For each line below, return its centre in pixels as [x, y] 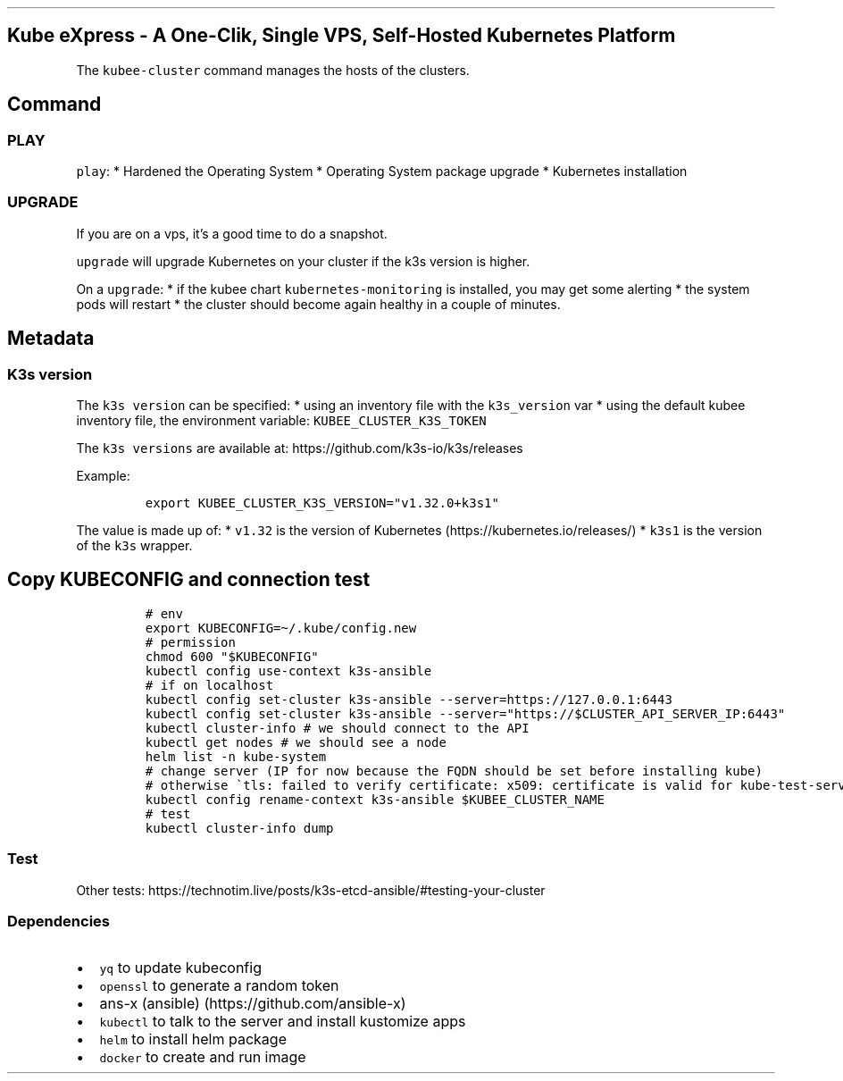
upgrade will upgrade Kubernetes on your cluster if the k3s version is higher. [303, 261]
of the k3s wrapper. [134, 546]
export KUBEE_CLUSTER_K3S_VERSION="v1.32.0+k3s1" [322, 503]
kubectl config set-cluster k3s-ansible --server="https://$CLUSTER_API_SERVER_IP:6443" [465, 713]
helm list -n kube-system [236, 756]
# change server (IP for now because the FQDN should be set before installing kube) [454, 771]
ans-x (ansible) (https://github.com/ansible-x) [253, 1004]
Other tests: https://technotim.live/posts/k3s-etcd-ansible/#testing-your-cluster [311, 890]
